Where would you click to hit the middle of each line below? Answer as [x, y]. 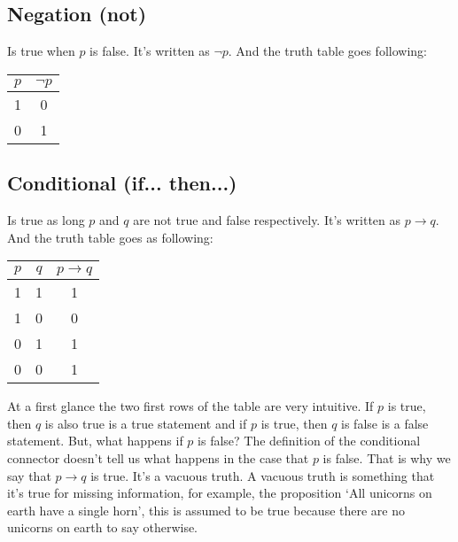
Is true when [41, 51]
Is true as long [46, 220]
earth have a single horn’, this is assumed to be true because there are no [206, 510]
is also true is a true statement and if [146, 423]
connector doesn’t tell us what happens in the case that [158, 457]
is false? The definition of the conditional [309, 441]
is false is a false [385, 423]
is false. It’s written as [150, 51]
